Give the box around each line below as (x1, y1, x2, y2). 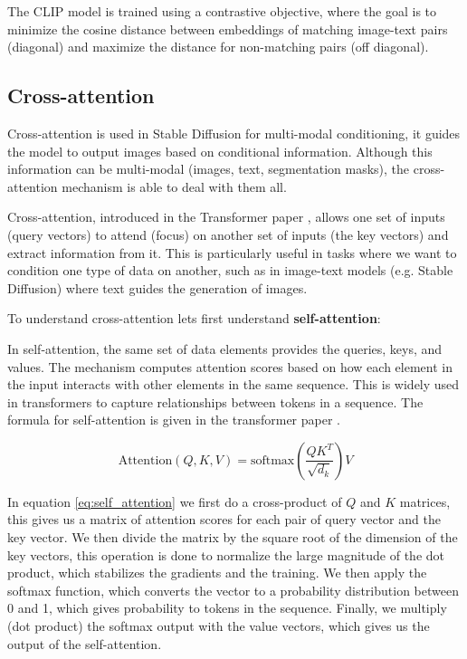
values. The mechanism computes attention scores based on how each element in (7, 357, 453, 376)
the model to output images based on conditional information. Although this (7, 141, 433, 160)
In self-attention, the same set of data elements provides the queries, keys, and (7, 339, 443, 358)
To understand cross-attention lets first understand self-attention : (7, 309, 381, 328)
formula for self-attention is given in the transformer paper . (7, 410, 341, 429)
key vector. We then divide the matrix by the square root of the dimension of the (7, 528, 458, 547)
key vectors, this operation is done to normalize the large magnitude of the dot (7, 545, 444, 564)
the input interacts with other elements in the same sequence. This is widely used (7, 375, 460, 394)
